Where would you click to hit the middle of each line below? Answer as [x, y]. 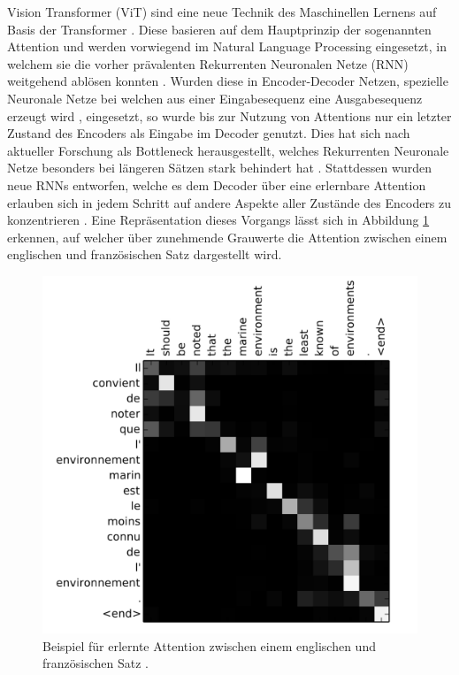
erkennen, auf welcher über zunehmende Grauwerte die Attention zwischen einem [227, 237]
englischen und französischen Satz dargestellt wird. [145, 254]
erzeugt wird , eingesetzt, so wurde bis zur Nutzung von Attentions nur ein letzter [229, 115]
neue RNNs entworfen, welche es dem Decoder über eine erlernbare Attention [217, 184]
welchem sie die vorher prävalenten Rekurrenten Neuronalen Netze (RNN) [208, 63]
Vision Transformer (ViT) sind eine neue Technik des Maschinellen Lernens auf [222, 12]
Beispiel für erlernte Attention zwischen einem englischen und [209, 645]
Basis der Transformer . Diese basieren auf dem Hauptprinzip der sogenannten [219, 29]
